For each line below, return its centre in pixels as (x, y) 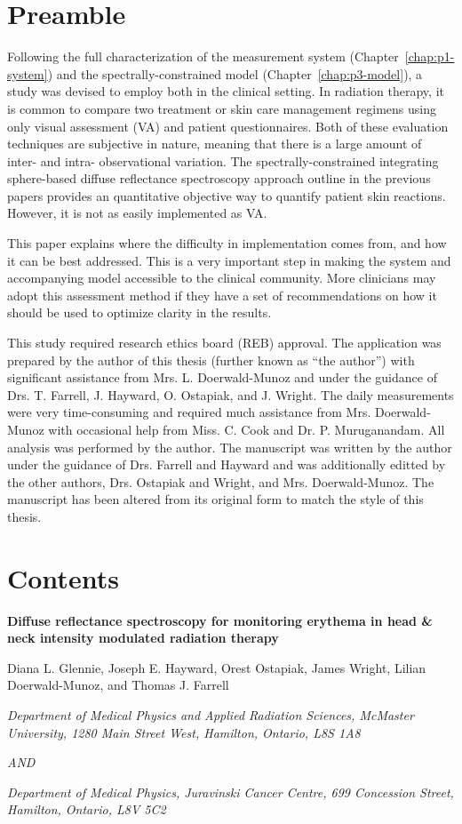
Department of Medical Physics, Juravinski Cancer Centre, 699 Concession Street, (231, 792)
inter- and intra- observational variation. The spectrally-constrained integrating (223, 160)
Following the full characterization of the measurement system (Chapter (203, 56)
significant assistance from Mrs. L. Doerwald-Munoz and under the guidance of (222, 377)
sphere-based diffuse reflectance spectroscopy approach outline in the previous (219, 178)
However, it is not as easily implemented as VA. (137, 213)
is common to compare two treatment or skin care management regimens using (222, 108)
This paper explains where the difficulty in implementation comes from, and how (227, 243)
